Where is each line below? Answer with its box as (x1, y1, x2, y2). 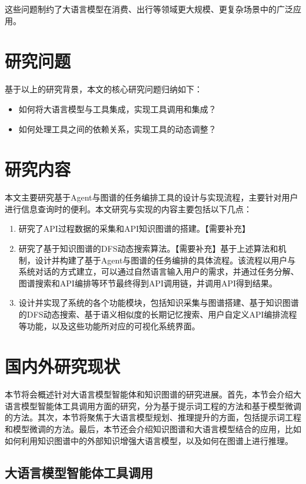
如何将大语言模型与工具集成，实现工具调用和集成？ (18, 102, 217, 115)
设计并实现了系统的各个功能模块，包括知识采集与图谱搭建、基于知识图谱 (18, 296, 299, 309)
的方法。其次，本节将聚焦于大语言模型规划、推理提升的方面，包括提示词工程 (5, 411, 301, 423)
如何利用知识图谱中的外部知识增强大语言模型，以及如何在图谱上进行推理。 (5, 434, 293, 446)
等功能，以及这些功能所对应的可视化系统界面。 (18, 319, 200, 332)
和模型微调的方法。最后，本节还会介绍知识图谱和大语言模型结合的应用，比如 (5, 423, 301, 435)
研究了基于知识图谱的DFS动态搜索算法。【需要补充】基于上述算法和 (18, 242, 278, 254)
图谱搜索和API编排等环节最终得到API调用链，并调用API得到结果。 (18, 276, 278, 289)
